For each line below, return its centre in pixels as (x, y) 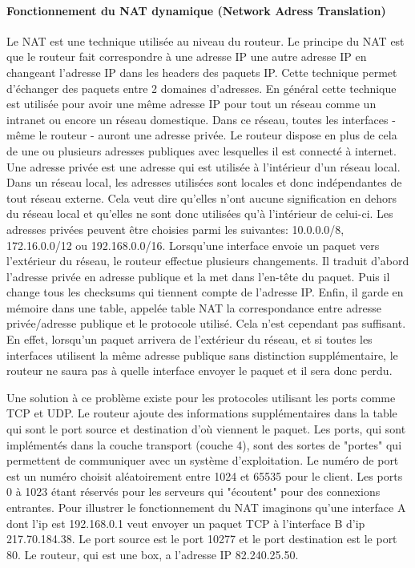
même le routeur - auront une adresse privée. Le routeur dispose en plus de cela (202, 135)
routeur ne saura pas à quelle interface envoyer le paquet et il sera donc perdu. (199, 371)
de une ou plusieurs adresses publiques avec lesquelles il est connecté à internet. (201, 150)
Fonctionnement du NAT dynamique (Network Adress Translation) (196, 10)
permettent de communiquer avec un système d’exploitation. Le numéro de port (203, 460)
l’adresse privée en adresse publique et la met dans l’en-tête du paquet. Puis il (198, 276)
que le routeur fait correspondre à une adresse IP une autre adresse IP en (187, 56)
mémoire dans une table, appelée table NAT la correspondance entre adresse (194, 307)
